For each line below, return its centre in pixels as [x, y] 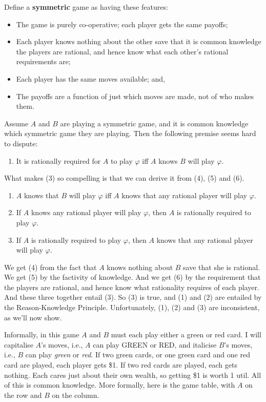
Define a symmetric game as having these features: [86, 7]
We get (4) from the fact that [50, 267]
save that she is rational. [222, 267]
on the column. [76, 395]
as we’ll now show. [33, 317]
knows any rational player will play [86, 212]
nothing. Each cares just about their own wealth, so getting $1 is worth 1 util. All [133, 375]
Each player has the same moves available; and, [90, 78]
